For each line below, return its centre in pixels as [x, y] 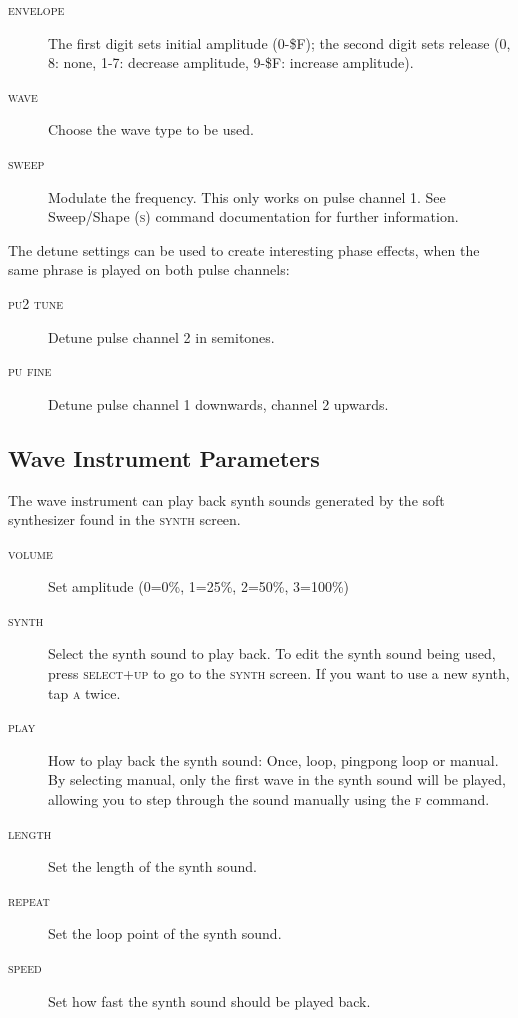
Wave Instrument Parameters [164, 457]
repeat [29, 899]
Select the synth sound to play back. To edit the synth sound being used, [272, 653]
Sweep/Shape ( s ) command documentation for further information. [253, 216]
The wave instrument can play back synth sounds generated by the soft [226, 499]
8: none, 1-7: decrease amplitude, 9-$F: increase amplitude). [231, 62]
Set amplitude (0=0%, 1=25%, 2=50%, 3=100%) [198, 586]
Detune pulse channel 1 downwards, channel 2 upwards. [218, 403]
